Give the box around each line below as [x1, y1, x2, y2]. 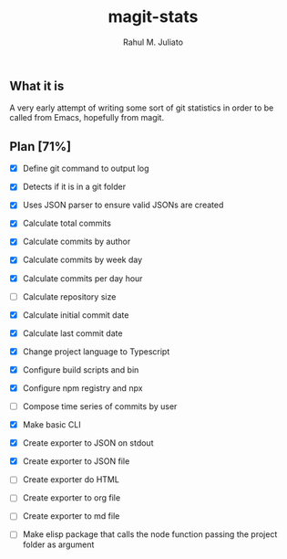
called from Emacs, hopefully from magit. [9, 112, 165, 123]
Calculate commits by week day [22, 254, 143, 266]
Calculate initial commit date [22, 309, 129, 321]
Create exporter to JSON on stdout [22, 438, 154, 448]
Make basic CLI [22, 419, 81, 430]
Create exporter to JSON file [22, 456, 130, 467]
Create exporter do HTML [22, 474, 120, 485]
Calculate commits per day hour [22, 272, 143, 284]
